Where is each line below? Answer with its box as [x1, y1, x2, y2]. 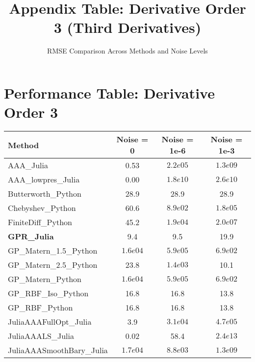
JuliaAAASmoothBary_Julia [8, 344, 108, 356]
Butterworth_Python [8, 188, 81, 200]
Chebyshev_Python [8, 202, 76, 214]
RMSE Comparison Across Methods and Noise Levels [47, 46, 208, 56]
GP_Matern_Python [8, 273, 81, 285]
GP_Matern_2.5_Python [8, 259, 98, 271]
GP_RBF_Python [8, 302, 73, 313]
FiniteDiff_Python [8, 216, 72, 228]
